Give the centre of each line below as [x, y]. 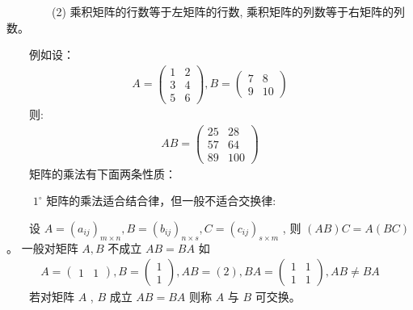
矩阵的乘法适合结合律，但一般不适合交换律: [161, 201]
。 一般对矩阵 [42, 247]
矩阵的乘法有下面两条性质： [103, 173]
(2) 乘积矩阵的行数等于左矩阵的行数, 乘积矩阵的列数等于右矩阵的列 [229, 11]
